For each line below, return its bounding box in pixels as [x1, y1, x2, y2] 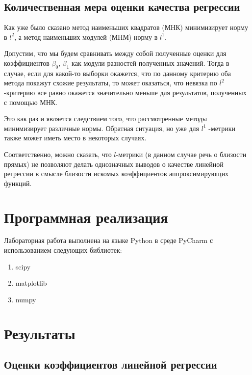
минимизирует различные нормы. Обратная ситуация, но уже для [4, 123, 200, 133]
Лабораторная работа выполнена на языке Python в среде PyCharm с [4, 235, 213, 245]
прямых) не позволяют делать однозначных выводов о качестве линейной [4, 159, 224, 169]
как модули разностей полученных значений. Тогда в [72, 57, 229, 68]
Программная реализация [4, 207, 168, 227]
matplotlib [15, 278, 47, 288]
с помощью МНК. [4, 97, 58, 107]
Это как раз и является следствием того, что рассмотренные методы [4, 113, 207, 124]
